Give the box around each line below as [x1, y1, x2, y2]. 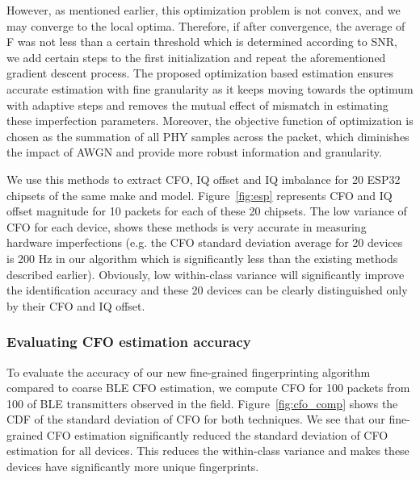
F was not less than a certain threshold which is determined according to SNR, [6, 33, 397, 50]
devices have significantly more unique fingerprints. [6, 458, 259, 475]
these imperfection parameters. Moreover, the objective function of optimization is [6, 112, 414, 129]
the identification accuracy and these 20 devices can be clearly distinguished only [6, 282, 408, 298]
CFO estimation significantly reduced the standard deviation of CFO [46, 426, 388, 443]
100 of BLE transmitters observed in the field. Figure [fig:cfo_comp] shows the [6, 394, 398, 411]
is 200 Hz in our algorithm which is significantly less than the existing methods [6, 249, 398, 266]
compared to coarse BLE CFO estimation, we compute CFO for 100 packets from [6, 379, 410, 396]
